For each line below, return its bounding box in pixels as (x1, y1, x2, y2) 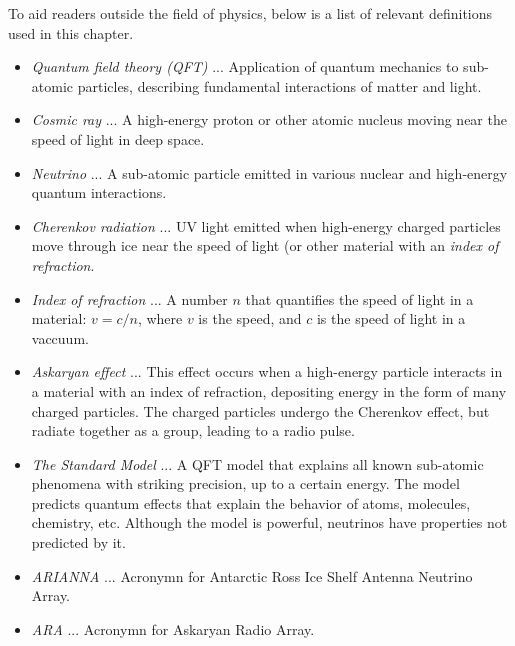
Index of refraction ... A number (31, 288, 228, 309)
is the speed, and (198, 308, 302, 329)
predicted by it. (31, 532, 126, 553)
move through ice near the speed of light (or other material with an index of (31, 235, 499, 256)
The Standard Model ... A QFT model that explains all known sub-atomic (31, 453, 484, 474)
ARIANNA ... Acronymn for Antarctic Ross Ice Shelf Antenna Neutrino (31, 565, 473, 586)
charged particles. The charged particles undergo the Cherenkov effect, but (31, 400, 490, 421)
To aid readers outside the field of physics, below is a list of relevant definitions (8, 3, 493, 23)
